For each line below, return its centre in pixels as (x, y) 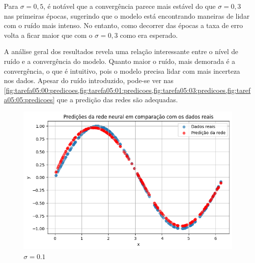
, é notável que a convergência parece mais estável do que (129, 6)
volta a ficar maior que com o (48, 35)
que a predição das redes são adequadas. (117, 100)
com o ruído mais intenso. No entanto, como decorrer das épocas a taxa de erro (124, 25)
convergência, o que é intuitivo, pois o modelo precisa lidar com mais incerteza (122, 71)
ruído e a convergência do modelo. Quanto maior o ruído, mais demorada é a (120, 61)
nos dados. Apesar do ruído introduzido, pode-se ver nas (89, 80)
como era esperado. (149, 35)
